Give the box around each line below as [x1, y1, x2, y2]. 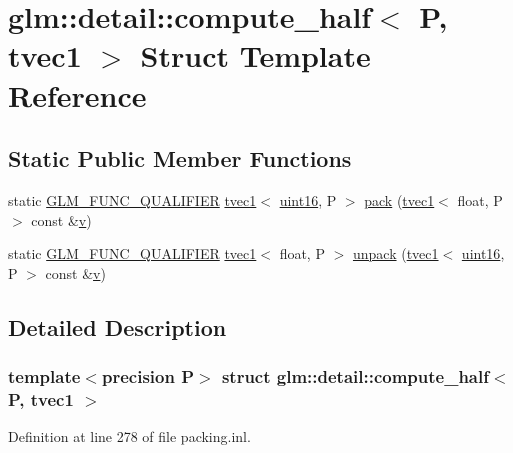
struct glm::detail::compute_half [221, 364, 489, 389]
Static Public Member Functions [8, 143, 352, 174]
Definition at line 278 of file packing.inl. [8, 426, 251, 447]
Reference [8, 74, 147, 115]
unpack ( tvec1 [352, 243, 439, 264]
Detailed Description [8, 311, 227, 342]
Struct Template [140, 35, 371, 76]
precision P [101, 364, 195, 389]
